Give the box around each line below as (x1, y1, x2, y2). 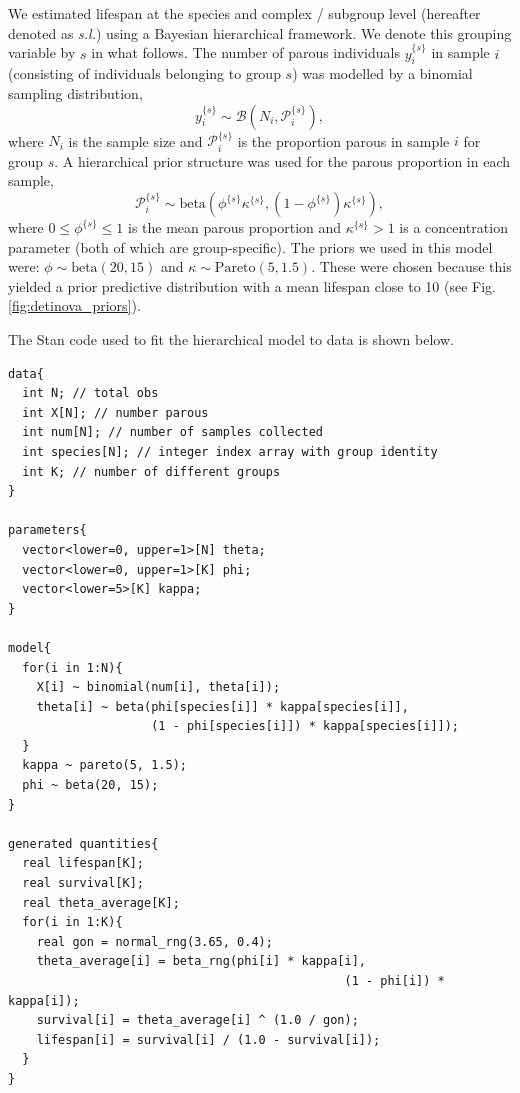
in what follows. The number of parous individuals (91, 42, 400, 63)
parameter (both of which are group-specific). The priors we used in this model (8, 236, 493, 257)
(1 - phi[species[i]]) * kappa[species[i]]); (151, 719, 460, 734)
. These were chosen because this (311, 256, 512, 277)
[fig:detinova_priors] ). (8, 295, 141, 316)
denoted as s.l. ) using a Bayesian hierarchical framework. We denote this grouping (8, 22, 512, 43)
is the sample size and (68, 130, 203, 151)
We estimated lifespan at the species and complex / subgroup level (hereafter (8, 3, 481, 23)
